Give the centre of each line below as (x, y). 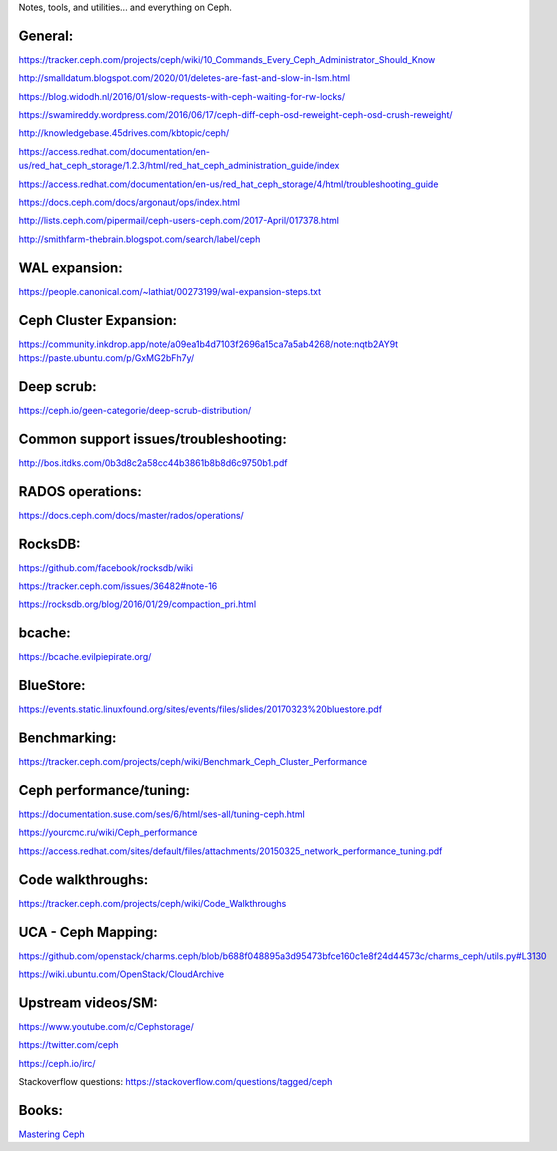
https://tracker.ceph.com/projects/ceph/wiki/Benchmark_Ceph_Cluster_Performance (193, 762)
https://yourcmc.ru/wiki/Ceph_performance (108, 832)
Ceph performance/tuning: (104, 790)
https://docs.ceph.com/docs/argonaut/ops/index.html (129, 202)
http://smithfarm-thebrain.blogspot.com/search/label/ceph (139, 239)
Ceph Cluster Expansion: (97, 320)
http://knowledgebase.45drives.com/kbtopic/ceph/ (124, 133)
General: (46, 35)
